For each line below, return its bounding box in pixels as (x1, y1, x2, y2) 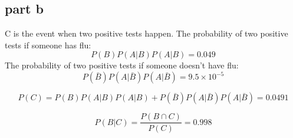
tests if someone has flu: (5, 38, 91, 51)
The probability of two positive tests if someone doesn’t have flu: (5, 59, 239, 71)
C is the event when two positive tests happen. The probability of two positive (5, 27, 288, 40)
